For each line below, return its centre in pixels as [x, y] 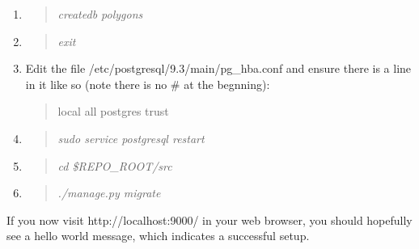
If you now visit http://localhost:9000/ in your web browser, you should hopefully [209, 219]
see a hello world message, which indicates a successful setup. [158, 236]
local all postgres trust [113, 111]
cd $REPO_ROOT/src [115, 165]
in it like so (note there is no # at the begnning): [148, 84]
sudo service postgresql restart [131, 138]
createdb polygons [100, 14]
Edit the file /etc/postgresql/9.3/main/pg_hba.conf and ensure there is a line [218, 68]
